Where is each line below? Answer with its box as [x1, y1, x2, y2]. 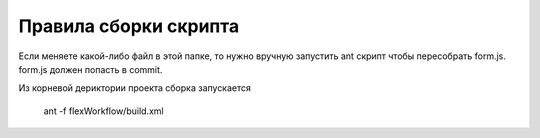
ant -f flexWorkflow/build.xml [43, 105, 164, 117]
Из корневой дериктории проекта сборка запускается [18, 82, 252, 94]
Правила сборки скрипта [18, 15, 240, 37]
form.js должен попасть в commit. [18, 63, 163, 75]
